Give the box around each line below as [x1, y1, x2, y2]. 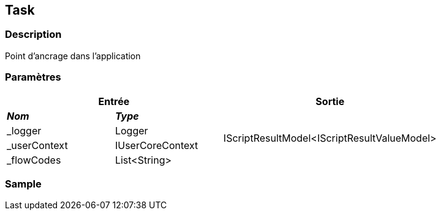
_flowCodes [7, 153, 61, 166]
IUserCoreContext [115, 139, 198, 151]
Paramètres [5, 71, 61, 84]
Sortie [315, 95, 345, 107]
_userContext [7, 139, 68, 151]
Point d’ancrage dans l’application [5, 50, 141, 61]
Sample [5, 177, 42, 190]
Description [5, 28, 62, 41]
